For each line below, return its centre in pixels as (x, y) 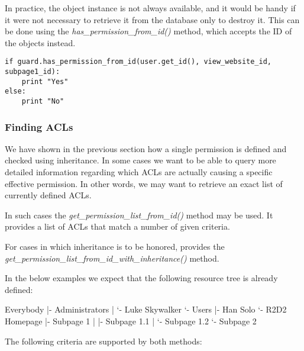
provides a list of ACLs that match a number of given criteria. (117, 226)
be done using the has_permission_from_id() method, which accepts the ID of (148, 31)
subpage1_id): (33, 72)
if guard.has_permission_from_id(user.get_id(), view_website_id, (138, 62)
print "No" (43, 101)
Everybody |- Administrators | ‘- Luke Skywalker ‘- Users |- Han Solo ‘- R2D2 (146, 309)
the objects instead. (40, 42)
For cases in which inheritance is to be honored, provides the (115, 247)
